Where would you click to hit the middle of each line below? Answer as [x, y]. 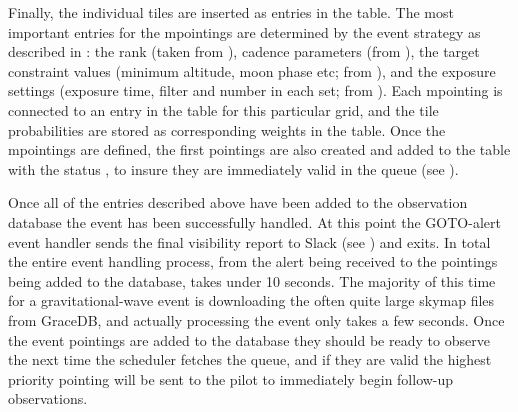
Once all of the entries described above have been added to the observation [238, 202]
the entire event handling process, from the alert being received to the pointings [253, 261]
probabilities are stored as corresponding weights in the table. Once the [227, 129]
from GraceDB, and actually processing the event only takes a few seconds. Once [256, 319]
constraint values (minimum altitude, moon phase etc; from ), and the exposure [252, 70]
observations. [48, 398]
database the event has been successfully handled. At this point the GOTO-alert [254, 221]
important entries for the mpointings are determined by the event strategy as [244, 31]
